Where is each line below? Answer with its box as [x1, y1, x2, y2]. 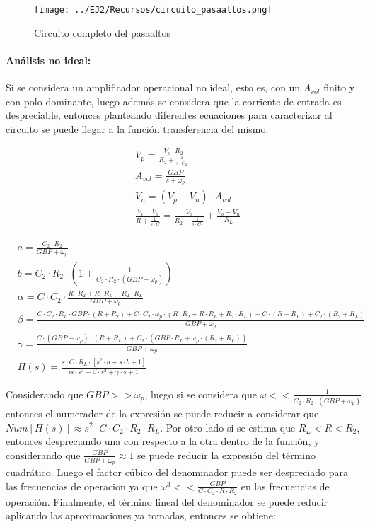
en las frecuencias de [241, 478, 330, 493]
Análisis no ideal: [6, 52, 91, 67]
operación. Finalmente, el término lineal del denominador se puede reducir [6, 494, 328, 509]
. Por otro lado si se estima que [160, 419, 296, 434]
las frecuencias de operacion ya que [6, 478, 158, 493]
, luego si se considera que [144, 386, 258, 401]
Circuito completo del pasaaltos [34, 25, 171, 40]
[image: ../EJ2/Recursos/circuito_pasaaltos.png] [34, 5, 272, 15]
